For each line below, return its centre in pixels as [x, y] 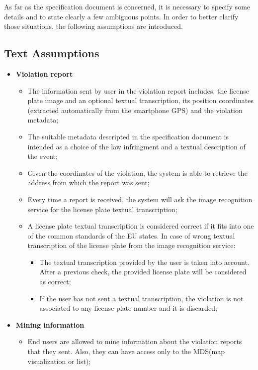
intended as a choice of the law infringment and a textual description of [136, 146]
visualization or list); [59, 361]
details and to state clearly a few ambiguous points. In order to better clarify [121, 16]
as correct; [55, 282]
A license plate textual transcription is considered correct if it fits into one [141, 226]
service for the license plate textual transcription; [102, 209]
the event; [43, 156]
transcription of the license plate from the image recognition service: [131, 245]
